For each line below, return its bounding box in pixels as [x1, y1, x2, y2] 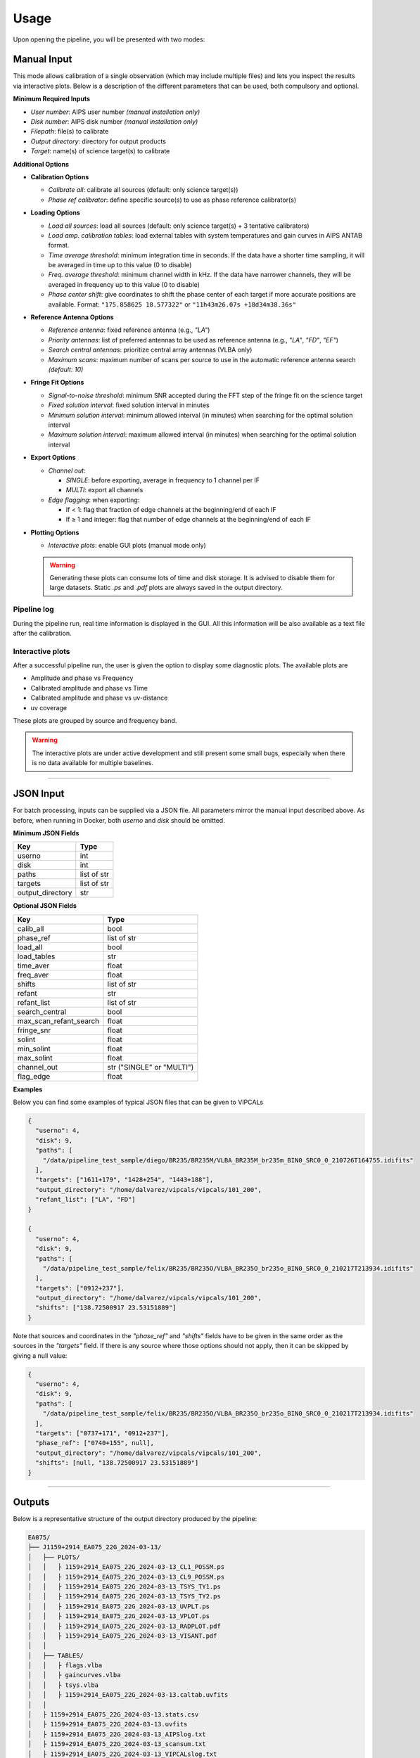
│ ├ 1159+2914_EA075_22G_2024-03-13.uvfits [27, 1720, 188, 1728]
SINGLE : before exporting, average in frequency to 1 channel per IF [65, 475, 260, 485]
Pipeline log [13, 605, 54, 615]
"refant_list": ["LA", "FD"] [35, 1195, 136, 1204]
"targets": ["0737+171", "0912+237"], [35, 1429, 169, 1437]
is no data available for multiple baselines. [32, 759, 154, 767]
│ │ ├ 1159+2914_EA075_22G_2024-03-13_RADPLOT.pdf [27, 1622, 221, 1630]
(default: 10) [48, 366, 84, 373]
